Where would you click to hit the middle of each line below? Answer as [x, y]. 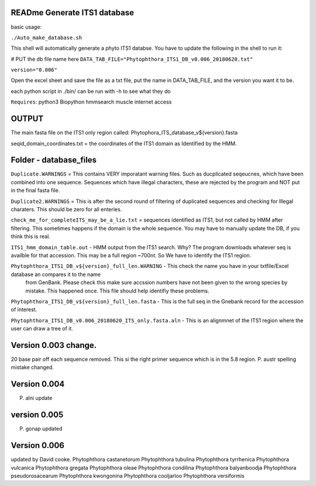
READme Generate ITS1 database [73, 13]
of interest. [24, 309]
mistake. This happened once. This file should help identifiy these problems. [118, 291]
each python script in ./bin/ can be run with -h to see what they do [91, 91]
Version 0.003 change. [54, 345]
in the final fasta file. [35, 191]
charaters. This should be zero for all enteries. [66, 209]
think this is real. [31, 236]
